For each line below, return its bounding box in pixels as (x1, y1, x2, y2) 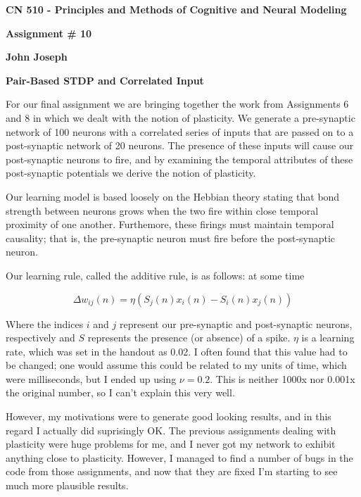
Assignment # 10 (6, 25, 92, 40)
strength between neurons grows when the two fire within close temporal (6, 203, 319, 218)
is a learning (301, 330, 355, 345)
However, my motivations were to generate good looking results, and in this (6, 409, 331, 424)
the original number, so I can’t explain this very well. (6, 385, 235, 400)
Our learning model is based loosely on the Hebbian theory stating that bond (6, 189, 340, 203)
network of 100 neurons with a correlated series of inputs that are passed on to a (6, 124, 354, 139)
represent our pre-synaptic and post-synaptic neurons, (120, 316, 353, 331)
